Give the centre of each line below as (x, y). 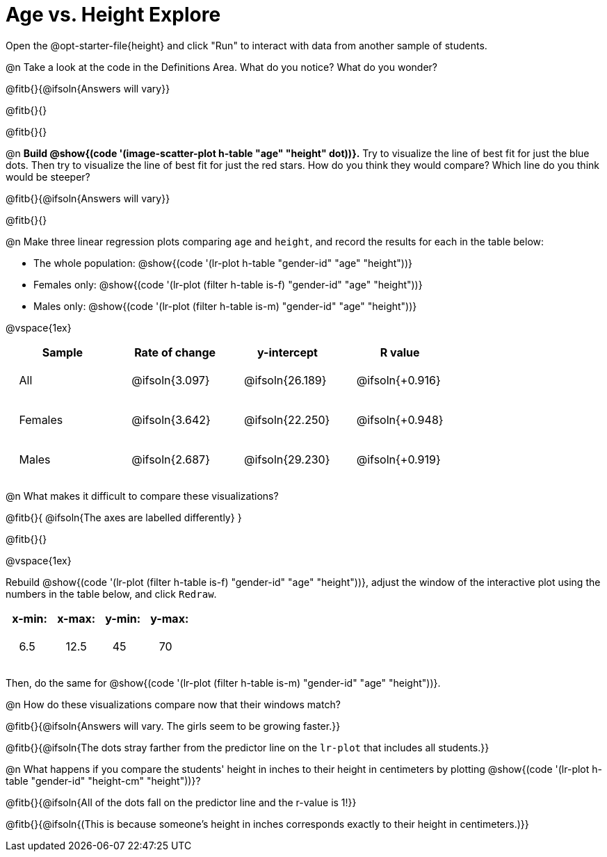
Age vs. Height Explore (113, 15)
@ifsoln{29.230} (287, 460)
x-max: (76, 618)
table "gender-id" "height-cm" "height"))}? (103, 781)
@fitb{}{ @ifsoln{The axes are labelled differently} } (124, 517)
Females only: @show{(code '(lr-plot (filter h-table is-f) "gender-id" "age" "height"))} (228, 284)
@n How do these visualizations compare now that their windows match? (173, 704)
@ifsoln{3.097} (171, 381)
